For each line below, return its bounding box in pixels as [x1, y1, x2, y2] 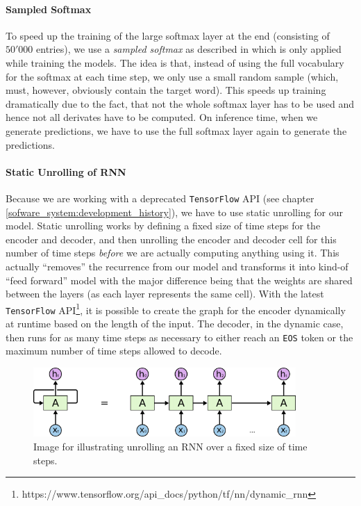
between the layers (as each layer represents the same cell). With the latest [6, 286, 324, 301]
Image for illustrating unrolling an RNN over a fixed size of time [33, 439, 308, 454]
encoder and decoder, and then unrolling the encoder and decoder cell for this [6, 231, 337, 246]
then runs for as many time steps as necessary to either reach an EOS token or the [6, 329, 353, 344]
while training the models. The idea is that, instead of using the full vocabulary [6, 55, 344, 70]
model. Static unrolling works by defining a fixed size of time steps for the [6, 218, 321, 233]
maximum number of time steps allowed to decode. [6, 343, 222, 358]
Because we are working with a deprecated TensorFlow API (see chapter [6, 190, 314, 205]
